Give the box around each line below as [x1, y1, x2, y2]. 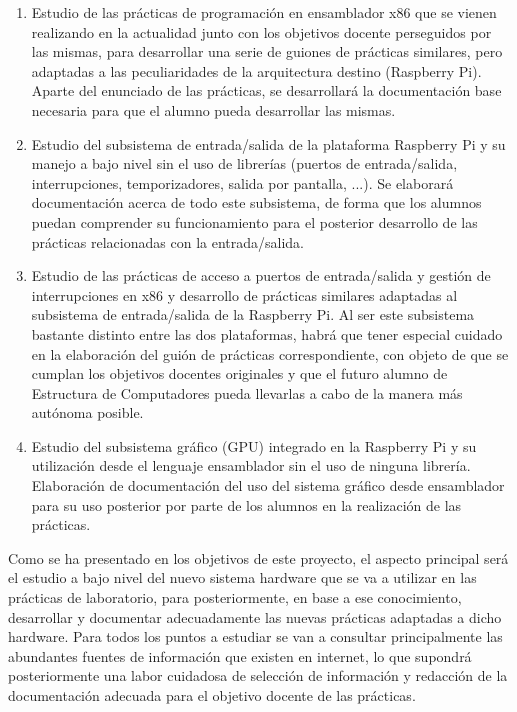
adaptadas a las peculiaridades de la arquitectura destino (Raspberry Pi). [31, 60, 482, 81]
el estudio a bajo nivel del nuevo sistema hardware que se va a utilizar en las [8, 567, 477, 588]
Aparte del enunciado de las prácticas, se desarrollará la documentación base [31, 80, 502, 101]
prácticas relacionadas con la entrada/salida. [31, 231, 304, 252]
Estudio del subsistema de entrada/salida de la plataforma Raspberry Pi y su [31, 133, 506, 154]
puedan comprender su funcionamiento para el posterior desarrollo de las [31, 211, 478, 232]
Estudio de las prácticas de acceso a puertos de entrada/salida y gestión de [31, 265, 491, 286]
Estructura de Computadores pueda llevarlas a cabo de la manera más [31, 382, 463, 403]
